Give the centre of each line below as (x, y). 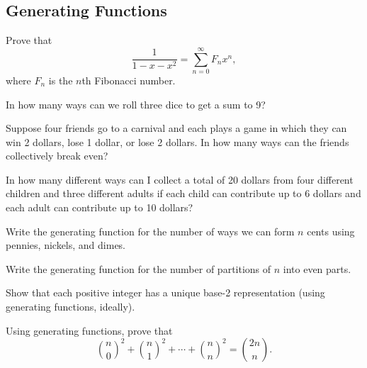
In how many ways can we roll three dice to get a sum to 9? (136, 104)
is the (61, 80)
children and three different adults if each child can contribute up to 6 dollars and (183, 193)
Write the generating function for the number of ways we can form (150, 231)
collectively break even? (57, 156)
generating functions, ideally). (70, 307)
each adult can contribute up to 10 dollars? (100, 207)
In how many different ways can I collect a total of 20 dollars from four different (180, 179)
